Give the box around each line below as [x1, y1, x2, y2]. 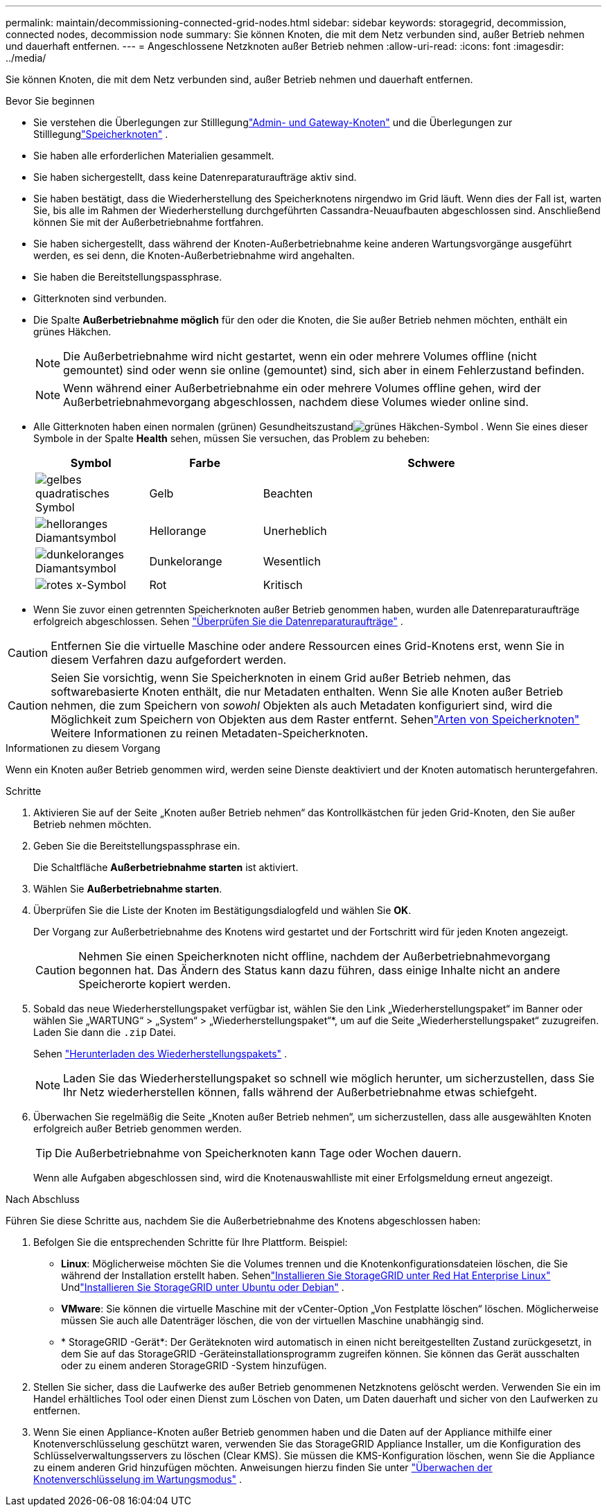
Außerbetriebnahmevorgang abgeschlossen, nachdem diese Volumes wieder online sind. [63, 395, 529, 409]
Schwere [407, 456, 455, 470]
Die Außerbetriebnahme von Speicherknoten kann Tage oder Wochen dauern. [55, 1146, 461, 1160]
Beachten [263, 486, 313, 500]
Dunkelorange [149, 554, 222, 568]
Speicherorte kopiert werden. [78, 977, 231, 991]
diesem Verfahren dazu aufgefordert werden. [51, 653, 287, 667]
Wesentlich [263, 554, 321, 568]
